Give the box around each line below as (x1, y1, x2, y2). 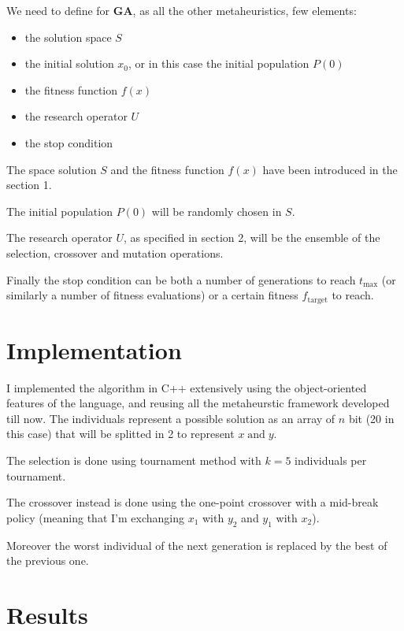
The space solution (6, 161, 97, 177)
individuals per (295, 452, 367, 469)
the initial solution (24, 55, 114, 72)
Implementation (6, 333, 182, 366)
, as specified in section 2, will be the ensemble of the (124, 229, 380, 246)
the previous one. (6, 552, 89, 569)
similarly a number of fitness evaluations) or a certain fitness (6, 287, 298, 303)
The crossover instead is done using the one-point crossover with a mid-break (6, 494, 379, 510)
